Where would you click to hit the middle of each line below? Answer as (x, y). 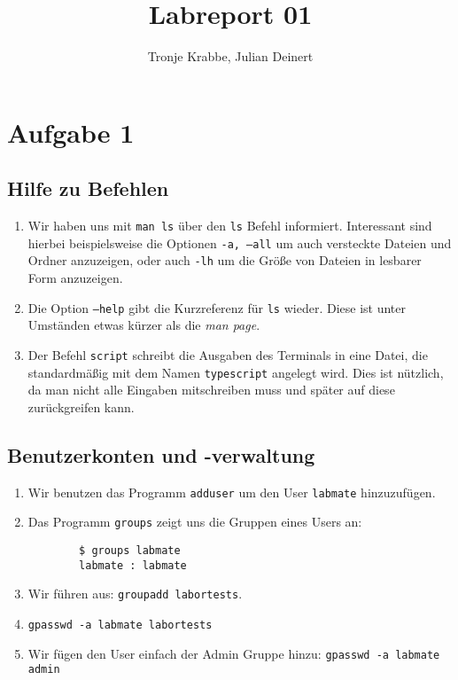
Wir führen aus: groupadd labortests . (135, 594)
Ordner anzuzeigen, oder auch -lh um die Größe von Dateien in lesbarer (225, 260)
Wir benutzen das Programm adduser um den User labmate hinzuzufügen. (232, 492)
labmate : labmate (133, 565)
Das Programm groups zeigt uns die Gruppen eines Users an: (195, 522)
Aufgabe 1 (71, 132)
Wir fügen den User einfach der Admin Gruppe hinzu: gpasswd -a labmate (234, 653)
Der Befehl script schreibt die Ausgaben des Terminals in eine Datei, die (228, 354)
